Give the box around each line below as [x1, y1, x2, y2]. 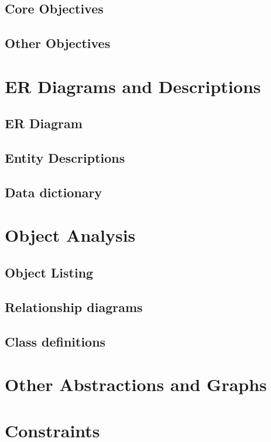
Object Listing [5, 263, 94, 282]
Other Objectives [5, 34, 111, 52]
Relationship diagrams [5, 297, 143, 316]
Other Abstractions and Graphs [5, 372, 267, 396]
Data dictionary [5, 183, 102, 201]
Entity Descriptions [5, 149, 125, 167]
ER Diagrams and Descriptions [5, 74, 261, 98]
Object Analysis [5, 223, 136, 247]
